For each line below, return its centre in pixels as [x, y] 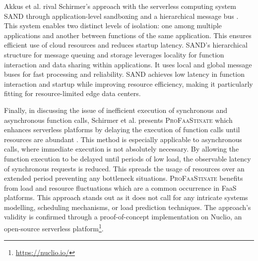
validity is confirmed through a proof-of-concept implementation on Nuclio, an [123, 217]
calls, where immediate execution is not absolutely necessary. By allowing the [122, 149]
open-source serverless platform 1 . [54, 228]
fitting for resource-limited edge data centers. [72, 93]
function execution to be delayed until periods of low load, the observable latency [128, 158]
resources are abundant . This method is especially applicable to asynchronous [123, 139]
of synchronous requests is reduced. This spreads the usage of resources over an [124, 168]
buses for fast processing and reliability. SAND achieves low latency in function [124, 74]
